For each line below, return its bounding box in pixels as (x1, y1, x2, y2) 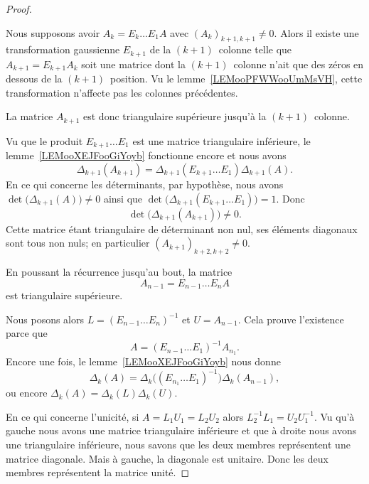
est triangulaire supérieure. (6, 288, 123, 303)
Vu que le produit (6, 133, 83, 148)
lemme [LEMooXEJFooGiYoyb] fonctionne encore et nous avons (6, 148, 287, 163)
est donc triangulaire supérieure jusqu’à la (83, 109, 267, 124)
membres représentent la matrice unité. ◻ (6, 465, 190, 480)
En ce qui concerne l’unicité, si (6, 409, 139, 424)
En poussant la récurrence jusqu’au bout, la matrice (6, 264, 232, 279)
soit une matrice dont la (81, 56, 186, 71)
